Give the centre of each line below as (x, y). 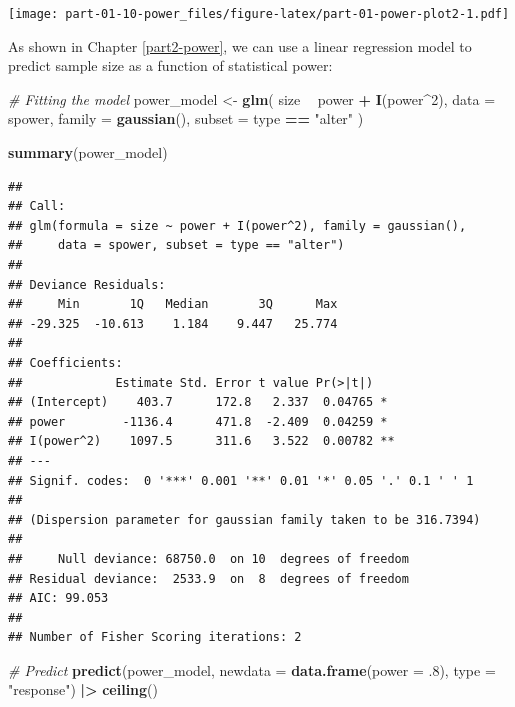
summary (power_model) (88, 152)
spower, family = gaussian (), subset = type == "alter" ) (186, 118)
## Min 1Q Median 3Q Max (173, 304)
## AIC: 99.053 (58, 598)
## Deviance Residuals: (87, 284)
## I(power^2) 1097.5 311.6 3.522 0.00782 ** (201, 441)
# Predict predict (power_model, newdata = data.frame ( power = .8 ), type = (252, 669)
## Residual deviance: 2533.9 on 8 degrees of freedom (208, 578)
